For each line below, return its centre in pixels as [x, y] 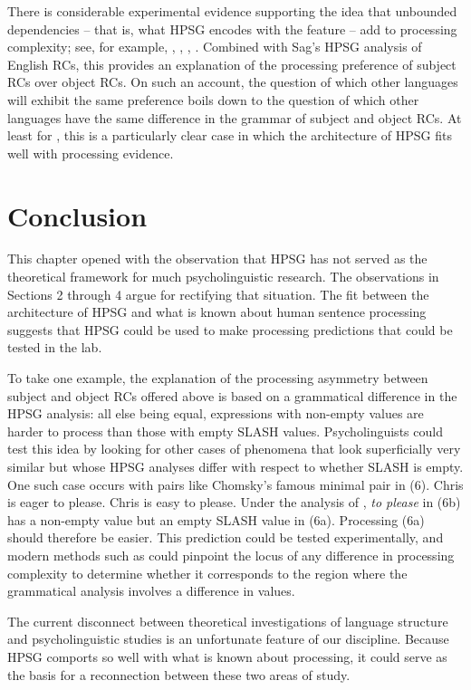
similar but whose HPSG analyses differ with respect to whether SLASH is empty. [235, 466]
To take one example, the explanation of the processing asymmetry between [218, 378]
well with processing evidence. [91, 153]
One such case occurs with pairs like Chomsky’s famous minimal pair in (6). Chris [235, 484]
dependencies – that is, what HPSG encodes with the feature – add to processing [232, 29]
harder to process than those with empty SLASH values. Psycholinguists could [225, 431]
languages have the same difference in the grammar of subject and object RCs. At [235, 117]
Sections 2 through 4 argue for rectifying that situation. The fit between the [218, 294]
